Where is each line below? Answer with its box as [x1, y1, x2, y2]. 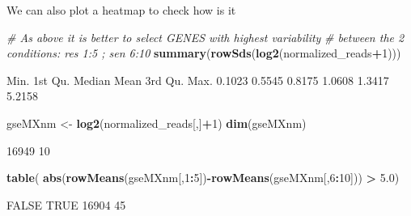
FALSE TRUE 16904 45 [6, 196, 126, 213]
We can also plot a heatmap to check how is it [6, 2, 236, 18]
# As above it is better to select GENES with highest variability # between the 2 [6, 28, 405, 45]
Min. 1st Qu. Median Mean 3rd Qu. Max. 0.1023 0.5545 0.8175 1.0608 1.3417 [6, 71, 389, 88]
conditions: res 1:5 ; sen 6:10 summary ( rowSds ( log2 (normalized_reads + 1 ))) [6, 44, 401, 61]
